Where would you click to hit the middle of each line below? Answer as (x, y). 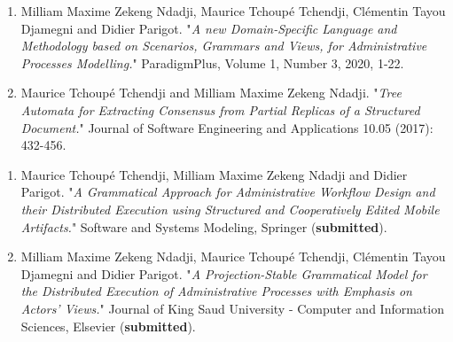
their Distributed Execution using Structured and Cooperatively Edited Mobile (230, 209)
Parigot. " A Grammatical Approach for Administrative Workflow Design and (228, 192)
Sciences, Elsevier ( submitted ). (108, 326)
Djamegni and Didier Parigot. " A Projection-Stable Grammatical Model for (224, 273)
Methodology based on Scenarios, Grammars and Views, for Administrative (224, 46)
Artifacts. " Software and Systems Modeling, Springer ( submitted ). (204, 226)
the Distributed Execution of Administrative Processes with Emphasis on (216, 291)
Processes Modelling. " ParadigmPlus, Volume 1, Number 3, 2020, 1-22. (212, 62)
